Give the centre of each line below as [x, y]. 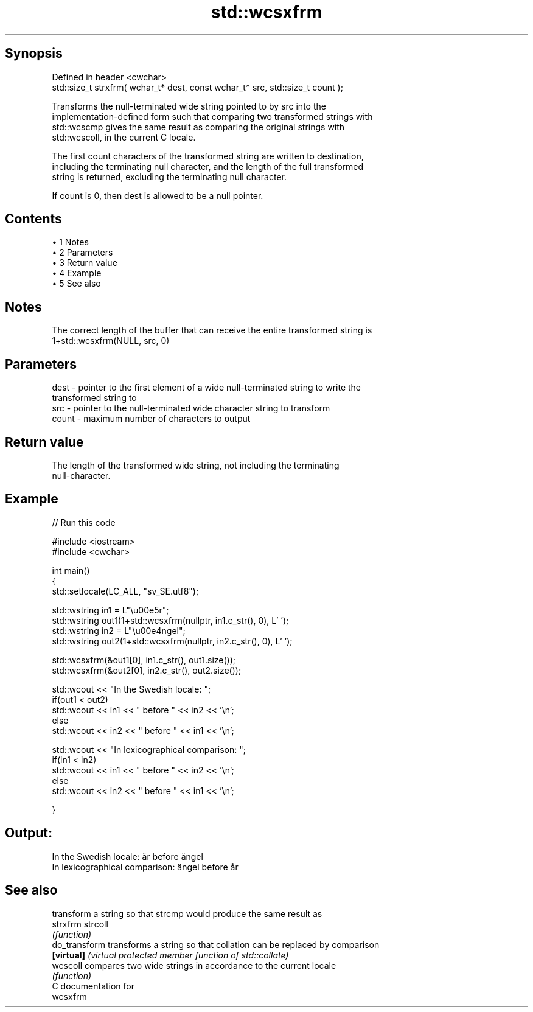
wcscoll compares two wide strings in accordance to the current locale [194, 965]
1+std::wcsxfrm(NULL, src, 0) [111, 341]
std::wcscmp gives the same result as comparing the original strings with [198, 127]
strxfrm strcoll [80, 924]
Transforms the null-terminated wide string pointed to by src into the [189, 106]
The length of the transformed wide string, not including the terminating [196, 465]
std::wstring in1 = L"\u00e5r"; [110, 610]
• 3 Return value [85, 263]
